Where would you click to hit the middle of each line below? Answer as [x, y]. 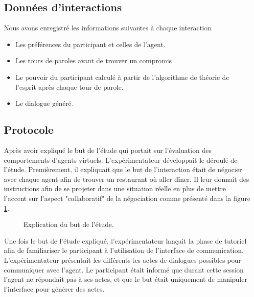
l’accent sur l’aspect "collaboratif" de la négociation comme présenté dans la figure [127, 198]
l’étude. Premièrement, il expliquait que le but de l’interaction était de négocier [123, 169]
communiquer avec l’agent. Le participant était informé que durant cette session [124, 269]
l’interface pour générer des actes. [54, 288]
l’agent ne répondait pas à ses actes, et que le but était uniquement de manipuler [126, 279]
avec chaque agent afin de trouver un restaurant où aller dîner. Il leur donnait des [127, 179]
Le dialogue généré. [44, 103]
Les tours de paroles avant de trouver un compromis [93, 61]
